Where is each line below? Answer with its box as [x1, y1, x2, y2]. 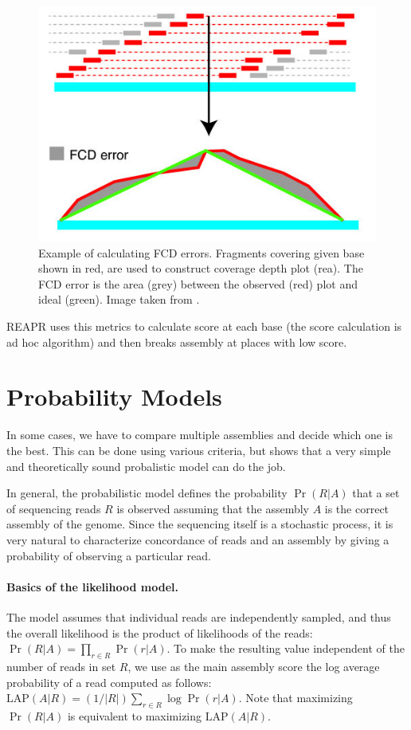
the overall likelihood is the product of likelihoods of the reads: [6, 624, 313, 641]
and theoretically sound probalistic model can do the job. [6, 457, 286, 474]
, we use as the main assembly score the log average [127, 657, 380, 674]
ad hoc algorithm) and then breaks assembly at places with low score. [6, 333, 347, 350]
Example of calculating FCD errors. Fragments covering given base [38, 244, 365, 261]
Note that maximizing [245, 689, 353, 706]
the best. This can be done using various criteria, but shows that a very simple [6, 442, 391, 458]
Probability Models [6, 380, 222, 413]
